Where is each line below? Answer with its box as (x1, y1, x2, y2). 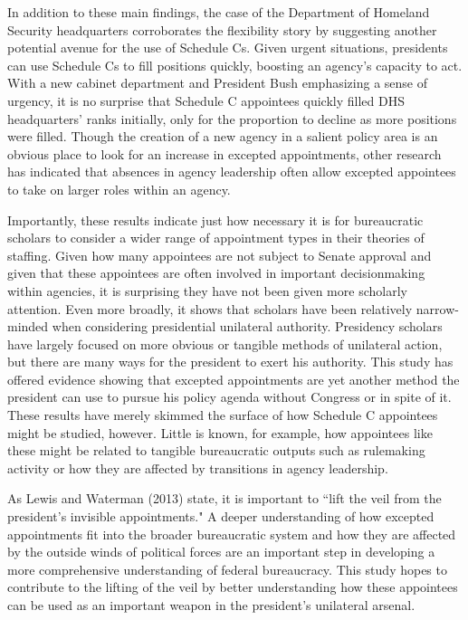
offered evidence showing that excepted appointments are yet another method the (7, 369, 460, 388)
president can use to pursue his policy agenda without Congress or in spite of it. (7, 387, 452, 406)
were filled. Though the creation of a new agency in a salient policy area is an (7, 127, 438, 146)
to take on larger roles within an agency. (7, 179, 231, 198)
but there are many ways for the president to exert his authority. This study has (7, 352, 454, 371)
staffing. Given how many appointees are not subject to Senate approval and (7, 245, 432, 264)
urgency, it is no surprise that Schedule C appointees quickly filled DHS (7, 91, 405, 110)
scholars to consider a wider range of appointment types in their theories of (7, 228, 425, 247)
